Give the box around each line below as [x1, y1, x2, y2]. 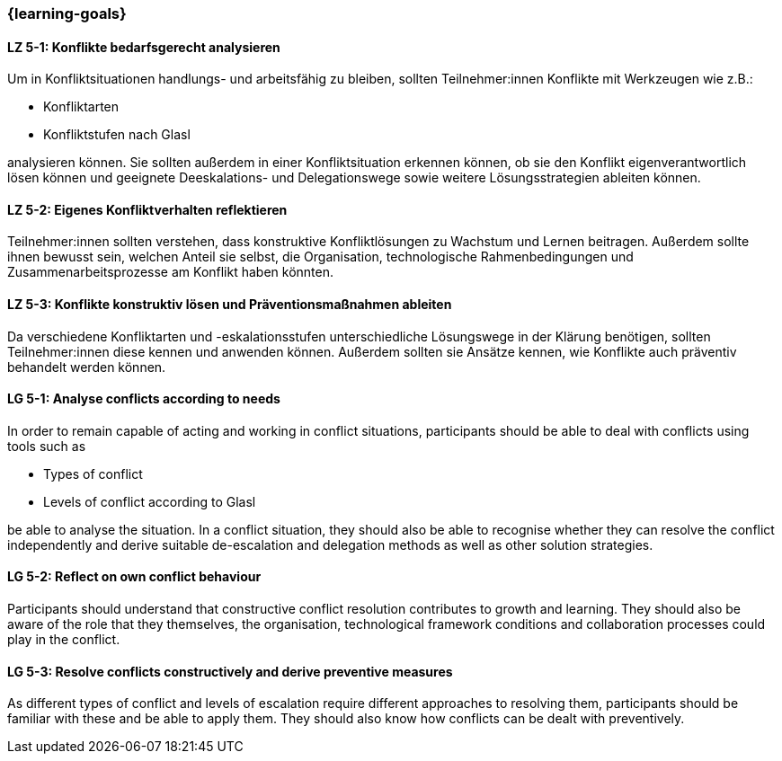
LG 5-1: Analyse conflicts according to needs [7, 391, 280, 407]
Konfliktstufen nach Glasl [43, 127, 191, 143]
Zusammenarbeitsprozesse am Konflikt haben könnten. [7, 264, 334, 280]
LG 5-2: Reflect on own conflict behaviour [7, 569, 262, 585]
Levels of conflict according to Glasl [43, 493, 256, 509]
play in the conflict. [7, 632, 120, 648]
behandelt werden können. [7, 358, 166, 375]
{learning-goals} [7, 4, 127, 22]
